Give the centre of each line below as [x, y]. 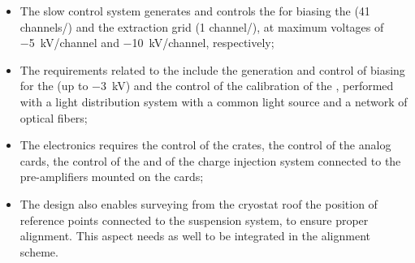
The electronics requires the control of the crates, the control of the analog [205, 145]
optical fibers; [54, 117]
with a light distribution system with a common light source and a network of [214, 101]
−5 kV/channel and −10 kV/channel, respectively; [147, 43]
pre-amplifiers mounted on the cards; [112, 177]
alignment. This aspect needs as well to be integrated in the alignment [195, 236]
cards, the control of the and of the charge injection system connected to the [210, 160]
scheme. [39, 251]
